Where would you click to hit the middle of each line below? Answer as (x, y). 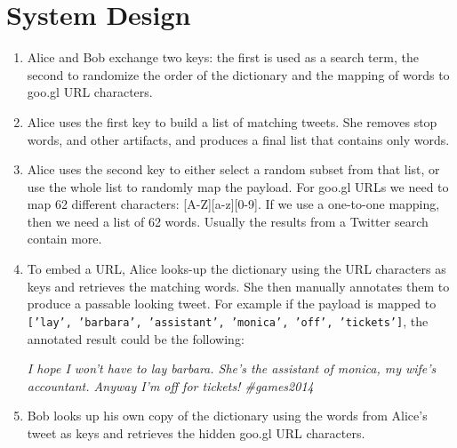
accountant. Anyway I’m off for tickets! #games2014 (170, 385)
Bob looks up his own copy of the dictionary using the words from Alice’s (227, 416)
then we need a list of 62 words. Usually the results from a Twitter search (228, 221)
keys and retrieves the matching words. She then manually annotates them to (238, 286)
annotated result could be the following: (136, 338)
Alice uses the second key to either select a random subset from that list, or (233, 169)
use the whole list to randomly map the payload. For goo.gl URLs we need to (238, 186)
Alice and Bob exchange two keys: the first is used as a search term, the (223, 57)
